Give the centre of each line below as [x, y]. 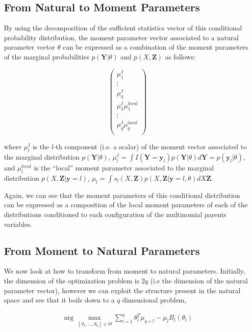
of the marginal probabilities [47, 56]
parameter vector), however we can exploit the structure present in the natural [122, 290]
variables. [18, 224]
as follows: [180, 56]
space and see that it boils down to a [59, 300]
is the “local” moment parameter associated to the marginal [124, 168]
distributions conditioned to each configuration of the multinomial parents [115, 214]
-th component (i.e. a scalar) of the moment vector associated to [150, 147]
